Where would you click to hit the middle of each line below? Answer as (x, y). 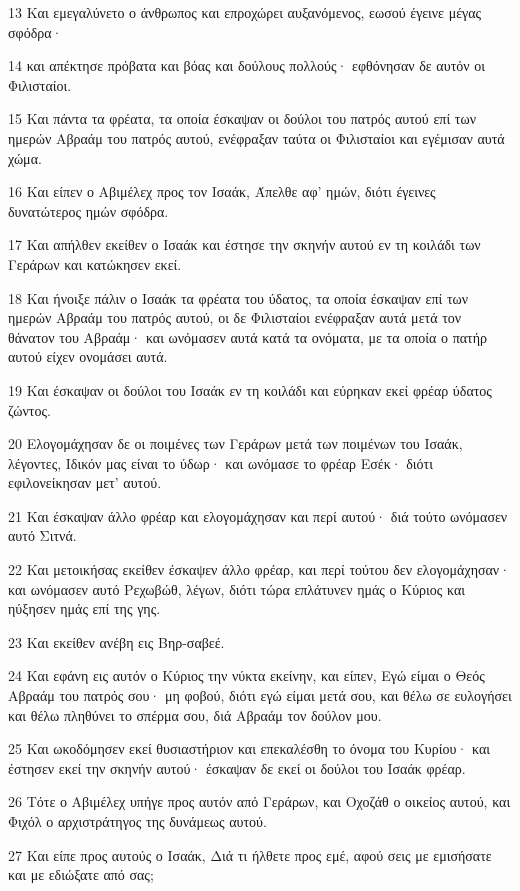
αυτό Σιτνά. (42, 535)
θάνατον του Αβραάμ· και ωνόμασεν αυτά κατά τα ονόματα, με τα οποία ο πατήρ (247, 336)
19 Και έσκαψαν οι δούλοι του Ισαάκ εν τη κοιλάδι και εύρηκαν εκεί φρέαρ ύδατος (250, 389)
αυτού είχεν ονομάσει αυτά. (88, 356)
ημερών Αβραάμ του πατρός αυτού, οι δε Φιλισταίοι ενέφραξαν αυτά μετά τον (235, 317)
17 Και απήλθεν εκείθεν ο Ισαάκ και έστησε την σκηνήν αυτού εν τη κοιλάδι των (244, 244)
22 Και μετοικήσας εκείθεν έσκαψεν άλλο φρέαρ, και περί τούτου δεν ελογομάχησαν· (259, 569)
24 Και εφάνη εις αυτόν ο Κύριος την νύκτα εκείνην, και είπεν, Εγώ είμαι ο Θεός (246, 675)
